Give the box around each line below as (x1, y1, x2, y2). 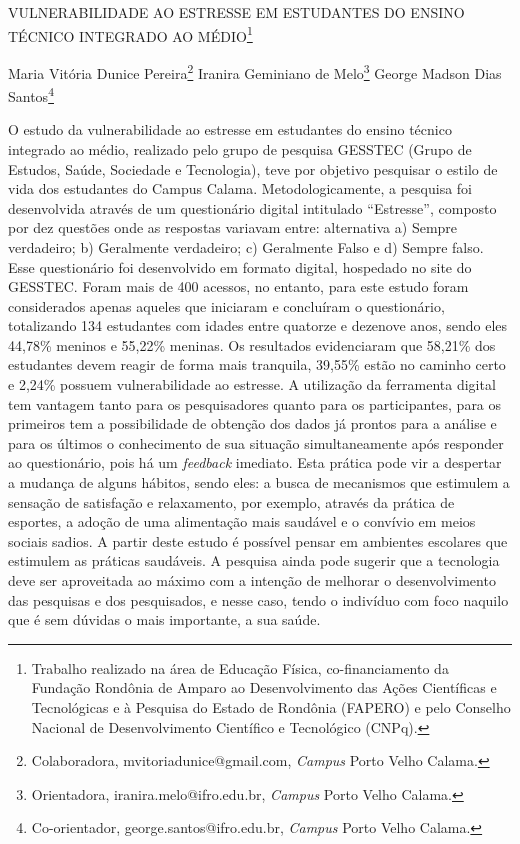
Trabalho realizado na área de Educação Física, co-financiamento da (31, 657, 449, 678)
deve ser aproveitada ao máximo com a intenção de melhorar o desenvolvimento (8, 570, 496, 590)
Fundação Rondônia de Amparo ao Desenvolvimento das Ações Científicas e (31, 677, 497, 698)
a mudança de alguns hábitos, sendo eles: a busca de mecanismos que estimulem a (8, 472, 510, 493)
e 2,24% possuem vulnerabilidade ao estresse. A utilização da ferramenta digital (8, 374, 496, 395)
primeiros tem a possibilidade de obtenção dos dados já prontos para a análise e (8, 413, 497, 434)
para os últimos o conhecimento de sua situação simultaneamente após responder (8, 432, 504, 453)
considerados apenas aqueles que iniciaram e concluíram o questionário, (8, 295, 445, 316)
